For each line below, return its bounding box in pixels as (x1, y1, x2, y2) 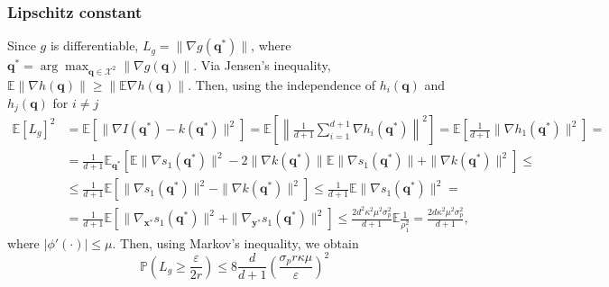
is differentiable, (50, 36, 139, 55)
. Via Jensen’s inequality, (193, 56, 331, 75)
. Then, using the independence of (188, 75, 375, 94)
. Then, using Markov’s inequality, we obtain (112, 233, 359, 252)
